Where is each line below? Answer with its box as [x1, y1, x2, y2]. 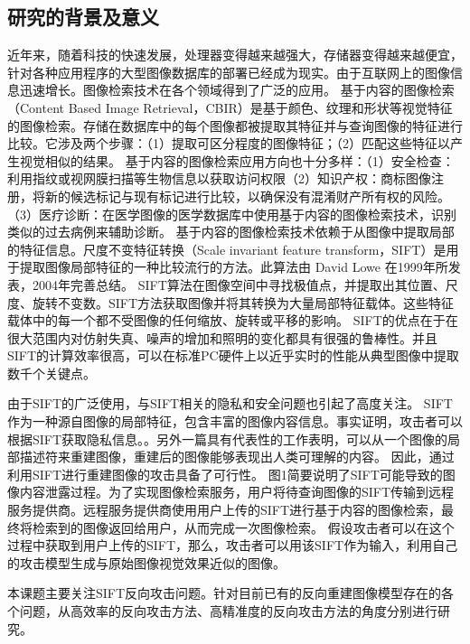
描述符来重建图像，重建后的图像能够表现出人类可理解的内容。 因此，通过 [19, 447, 455, 466]
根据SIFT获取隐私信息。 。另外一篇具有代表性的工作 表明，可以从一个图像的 [7, 429, 448, 448]
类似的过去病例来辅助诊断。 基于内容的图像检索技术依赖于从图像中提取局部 [7, 222, 455, 241]
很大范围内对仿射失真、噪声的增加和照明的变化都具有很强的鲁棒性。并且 [7, 328, 437, 347]
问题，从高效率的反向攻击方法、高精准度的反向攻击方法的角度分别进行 [19, 602, 437, 621]
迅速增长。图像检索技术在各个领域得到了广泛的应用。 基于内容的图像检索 [19, 80, 455, 99]
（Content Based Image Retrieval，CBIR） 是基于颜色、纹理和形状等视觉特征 [7, 98, 453, 117]
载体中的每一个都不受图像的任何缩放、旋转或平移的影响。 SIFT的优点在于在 [7, 311, 458, 330]
